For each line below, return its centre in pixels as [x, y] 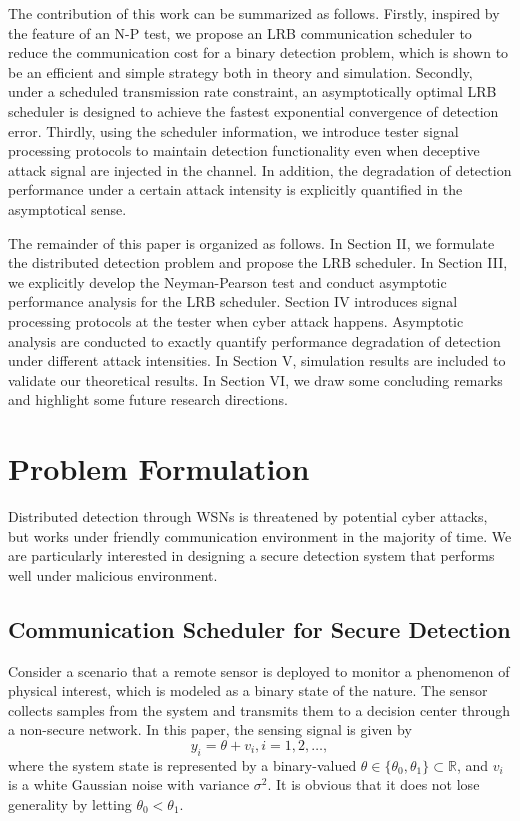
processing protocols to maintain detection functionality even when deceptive [244, 150]
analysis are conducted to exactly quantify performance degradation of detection [254, 340]
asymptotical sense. [67, 208]
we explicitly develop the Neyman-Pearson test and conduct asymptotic [227, 281]
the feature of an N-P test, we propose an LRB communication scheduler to [240, 32]
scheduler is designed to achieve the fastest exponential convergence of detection [253, 110]
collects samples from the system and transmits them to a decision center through [259, 709]
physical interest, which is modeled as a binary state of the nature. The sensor [248, 690]
